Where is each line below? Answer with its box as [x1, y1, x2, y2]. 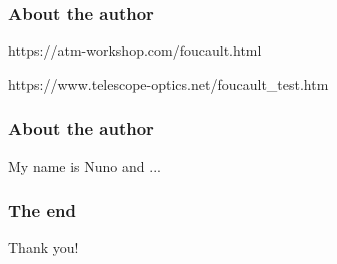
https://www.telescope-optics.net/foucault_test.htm [8, 73, 329, 94]
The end [8, 198, 76, 223]
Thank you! [8, 237, 79, 258]
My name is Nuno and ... [8, 155, 161, 176]
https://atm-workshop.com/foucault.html [8, 40, 262, 61]
